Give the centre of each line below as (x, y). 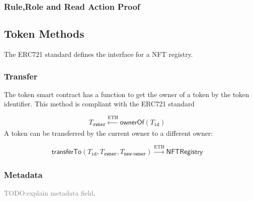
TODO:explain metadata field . (50, 193)
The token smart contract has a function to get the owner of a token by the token (127, 94)
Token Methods (44, 34)
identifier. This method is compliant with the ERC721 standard (99, 104)
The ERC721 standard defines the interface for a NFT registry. (99, 54)
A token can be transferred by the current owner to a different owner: (108, 133)
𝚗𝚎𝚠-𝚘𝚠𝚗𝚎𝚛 (135, 154)
